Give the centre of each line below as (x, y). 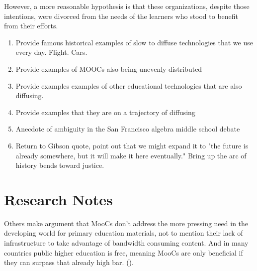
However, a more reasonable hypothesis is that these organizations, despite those (127, 6)
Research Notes (58, 199)
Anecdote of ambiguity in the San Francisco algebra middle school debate (128, 129)
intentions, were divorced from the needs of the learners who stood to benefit (121, 16)
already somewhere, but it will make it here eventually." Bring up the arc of (131, 155)
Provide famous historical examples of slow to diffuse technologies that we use (134, 42)
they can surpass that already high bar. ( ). (69, 262)
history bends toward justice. (60, 165)
